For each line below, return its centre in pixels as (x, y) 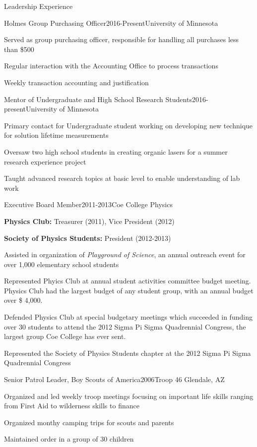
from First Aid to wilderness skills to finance (72, 406)
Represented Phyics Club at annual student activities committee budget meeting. (128, 281)
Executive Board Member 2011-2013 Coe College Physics (88, 204)
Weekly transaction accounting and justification (76, 82)
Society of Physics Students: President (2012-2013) (88, 238)
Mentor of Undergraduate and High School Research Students (98, 99)
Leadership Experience (38, 6)
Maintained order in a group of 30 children (69, 439)
